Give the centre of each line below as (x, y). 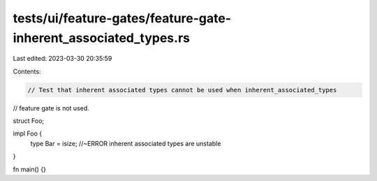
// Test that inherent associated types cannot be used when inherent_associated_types (182, 90)
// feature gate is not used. (51, 108)
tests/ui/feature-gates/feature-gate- (122, 18)
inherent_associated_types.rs (101, 38)
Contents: (27, 71)
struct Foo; (29, 121)
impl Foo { (27, 133)
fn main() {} (30, 169)
